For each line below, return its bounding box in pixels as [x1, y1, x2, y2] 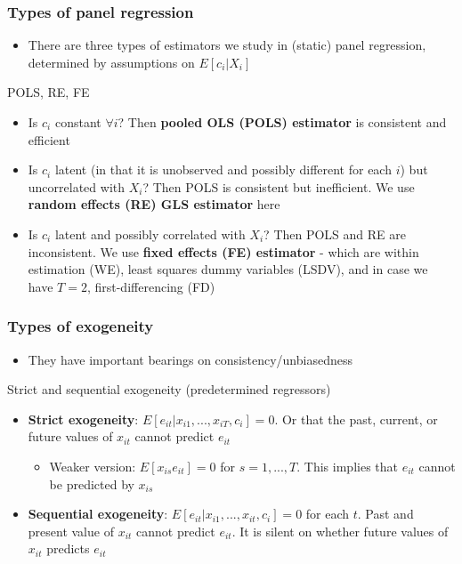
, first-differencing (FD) [86, 277, 215, 295]
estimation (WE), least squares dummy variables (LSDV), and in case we [28, 260, 428, 278]
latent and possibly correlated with [54, 224, 246, 243]
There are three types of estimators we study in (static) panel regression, [28, 36, 426, 54]
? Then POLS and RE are [263, 224, 406, 243]
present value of [28, 521, 114, 540]
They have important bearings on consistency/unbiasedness [28, 350, 353, 368]
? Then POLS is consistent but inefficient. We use [142, 177, 415, 196]
